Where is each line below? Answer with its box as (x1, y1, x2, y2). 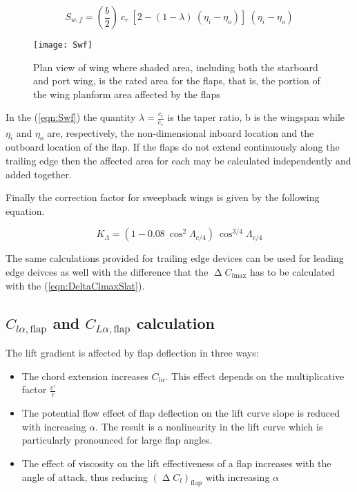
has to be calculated (250, 265, 335, 279)
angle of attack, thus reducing (21, 469, 148, 484)
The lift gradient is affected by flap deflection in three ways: (6, 346, 259, 360)
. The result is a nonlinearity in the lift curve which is (95, 419, 323, 433)
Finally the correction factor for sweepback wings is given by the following (6, 190, 320, 205)
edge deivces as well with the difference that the (6, 265, 209, 279)
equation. (6, 203, 45, 218)
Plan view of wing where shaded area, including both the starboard (33, 59, 318, 74)
